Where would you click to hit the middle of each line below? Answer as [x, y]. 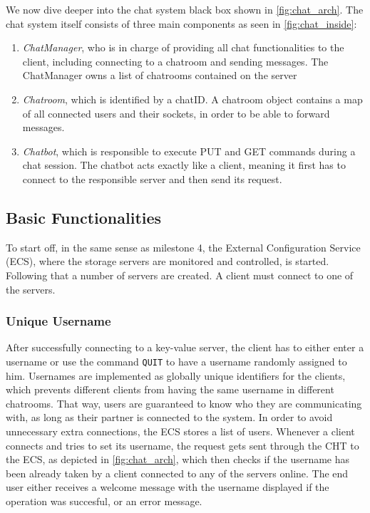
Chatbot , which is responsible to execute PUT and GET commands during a [189, 151]
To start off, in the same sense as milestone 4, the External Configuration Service [183, 247]
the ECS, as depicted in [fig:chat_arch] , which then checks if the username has [178, 459]
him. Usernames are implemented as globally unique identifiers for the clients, [176, 375]
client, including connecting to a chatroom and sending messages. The [175, 61]
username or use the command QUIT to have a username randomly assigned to [176, 361]
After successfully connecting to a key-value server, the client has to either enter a [185, 347]
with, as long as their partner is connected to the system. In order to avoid [169, 417]
